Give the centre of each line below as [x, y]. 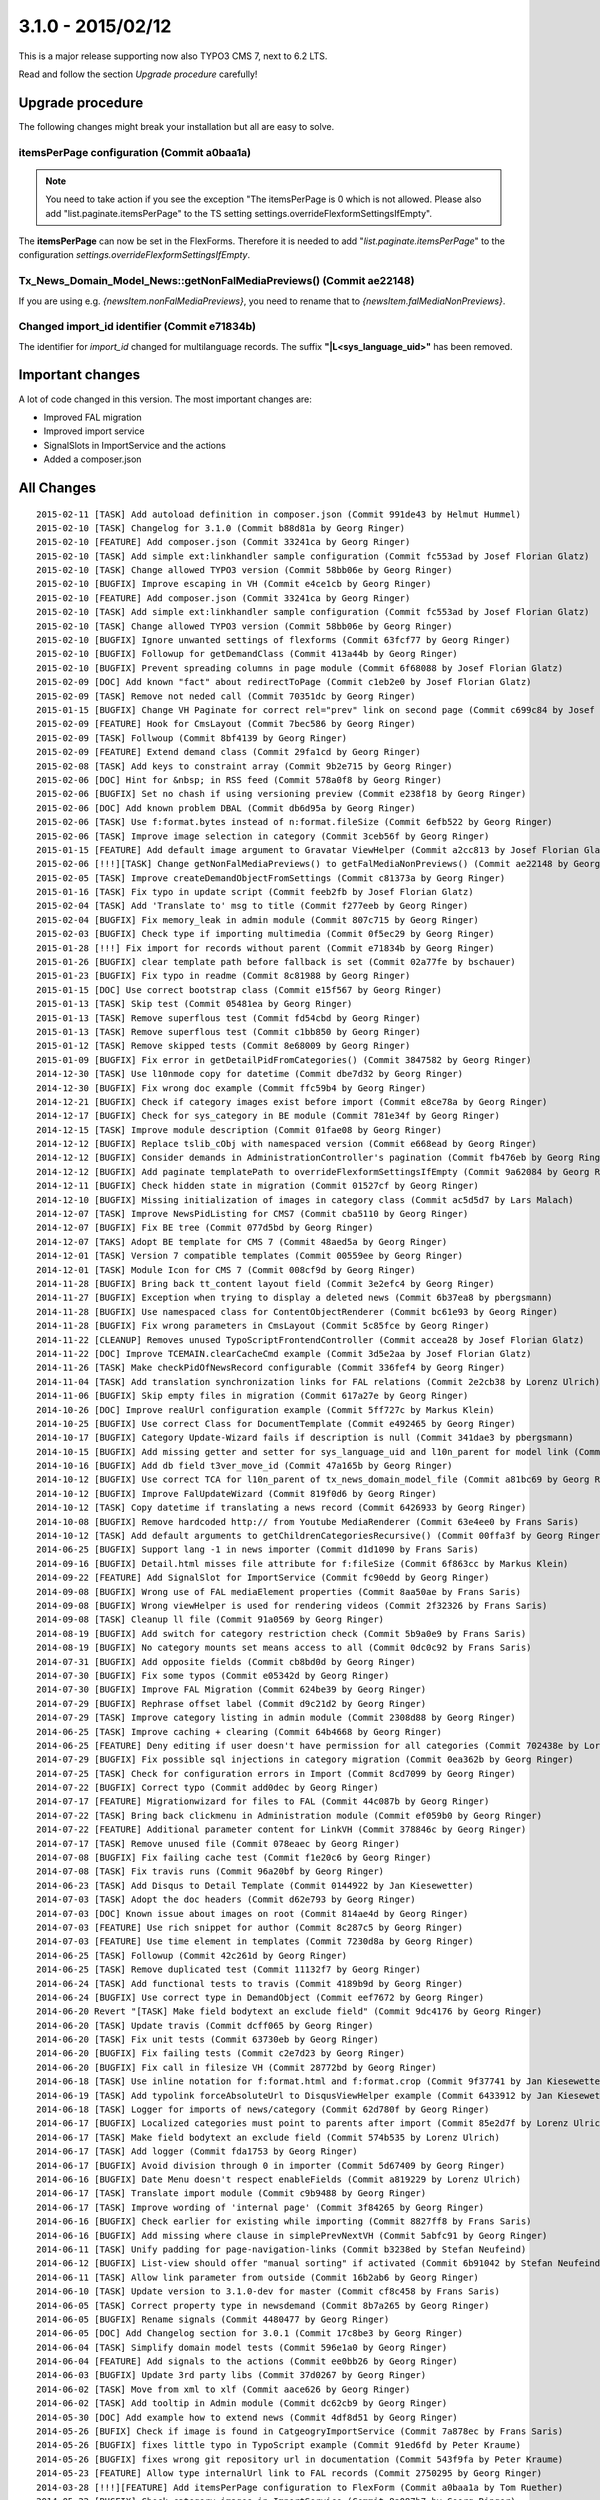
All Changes [57, 487]
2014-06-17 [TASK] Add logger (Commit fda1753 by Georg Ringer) [197, 2151]
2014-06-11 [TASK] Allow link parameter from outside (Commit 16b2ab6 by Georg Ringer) [258, 2277]
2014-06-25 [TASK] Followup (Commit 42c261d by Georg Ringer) [192, 1955]
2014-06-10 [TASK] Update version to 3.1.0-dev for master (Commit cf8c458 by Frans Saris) [268, 2291]
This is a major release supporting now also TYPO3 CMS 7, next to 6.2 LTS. [173, 56]
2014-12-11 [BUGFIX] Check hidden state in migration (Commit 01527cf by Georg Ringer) [258, 1186]
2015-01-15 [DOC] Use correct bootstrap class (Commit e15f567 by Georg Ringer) [239, 989]
